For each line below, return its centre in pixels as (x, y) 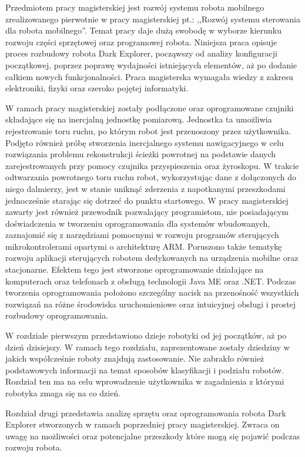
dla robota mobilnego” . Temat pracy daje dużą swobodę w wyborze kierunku (144, 30)
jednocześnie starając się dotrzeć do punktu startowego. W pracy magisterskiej (147, 200)
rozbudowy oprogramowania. (57, 315)
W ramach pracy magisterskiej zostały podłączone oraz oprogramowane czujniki (150, 107)
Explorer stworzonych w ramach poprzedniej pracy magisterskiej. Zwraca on (143, 424)
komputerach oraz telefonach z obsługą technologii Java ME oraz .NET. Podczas (151, 281)
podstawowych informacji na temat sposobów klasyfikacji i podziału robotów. (145, 370)
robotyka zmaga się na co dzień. (63, 393)
